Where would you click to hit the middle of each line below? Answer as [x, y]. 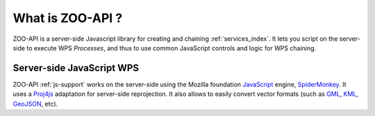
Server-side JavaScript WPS [76, 68]
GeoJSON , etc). [35, 104]
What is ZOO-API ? [68, 18]
